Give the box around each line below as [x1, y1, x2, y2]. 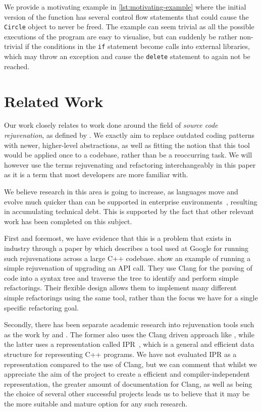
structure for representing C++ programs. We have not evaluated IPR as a [4, 348, 237, 359]
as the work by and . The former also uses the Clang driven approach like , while [4, 329, 254, 339]
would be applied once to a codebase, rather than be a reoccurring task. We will [4, 149, 252, 160]
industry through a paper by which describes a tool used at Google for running [4, 243, 249, 253]
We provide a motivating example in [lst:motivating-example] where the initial [4, 2, 246, 12]
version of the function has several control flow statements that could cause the [4, 11, 249, 22]
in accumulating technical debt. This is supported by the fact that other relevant [4, 206, 254, 217]
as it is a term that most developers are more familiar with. [4, 169, 188, 180]
